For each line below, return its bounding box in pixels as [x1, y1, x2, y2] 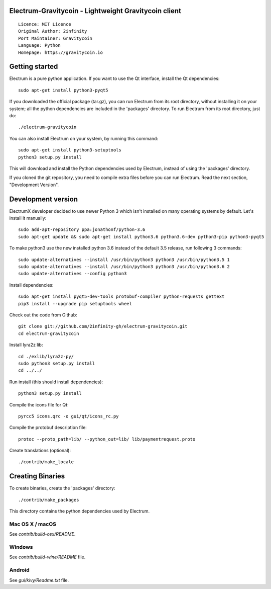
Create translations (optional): [9, 448, 71, 454]
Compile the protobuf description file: [9, 425, 87, 431]
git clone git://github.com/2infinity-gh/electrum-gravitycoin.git [18, 323, 188, 329]
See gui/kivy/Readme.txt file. [9, 577, 69, 583]
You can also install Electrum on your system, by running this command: [9, 135, 158, 141]
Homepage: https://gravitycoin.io [18, 49, 103, 55]
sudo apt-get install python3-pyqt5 [18, 87, 108, 93]
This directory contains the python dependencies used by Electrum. [9, 508, 150, 514]
